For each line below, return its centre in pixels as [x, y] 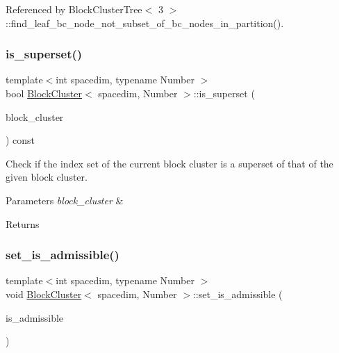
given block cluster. [47, 177]
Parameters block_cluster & [65, 200]
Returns [23, 223]
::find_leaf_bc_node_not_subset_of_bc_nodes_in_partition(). [145, 23]
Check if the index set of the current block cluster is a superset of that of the [169, 163]
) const [20, 140]
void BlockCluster [44, 294]
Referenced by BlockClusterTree [74, 9]
